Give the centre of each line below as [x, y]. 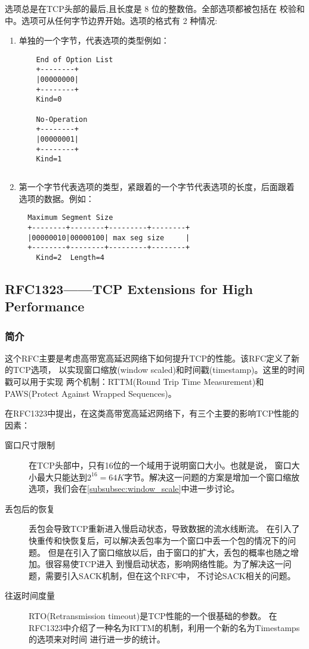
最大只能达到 [62, 477]
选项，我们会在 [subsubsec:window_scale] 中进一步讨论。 [134, 489]
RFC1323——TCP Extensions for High [129, 288]
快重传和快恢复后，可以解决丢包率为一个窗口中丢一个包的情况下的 [158, 540]
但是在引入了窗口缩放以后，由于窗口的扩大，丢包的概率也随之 [169, 552]
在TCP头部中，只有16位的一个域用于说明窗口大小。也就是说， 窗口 [160, 465]
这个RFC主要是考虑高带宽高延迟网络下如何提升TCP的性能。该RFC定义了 [148, 358]
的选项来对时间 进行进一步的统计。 [97, 639]
